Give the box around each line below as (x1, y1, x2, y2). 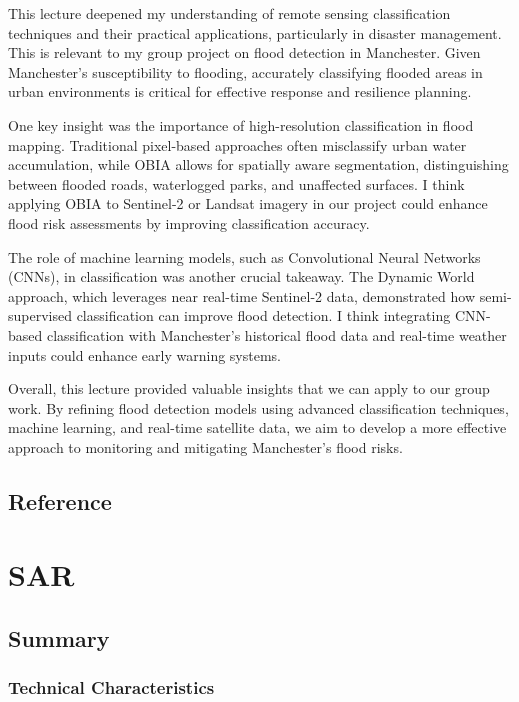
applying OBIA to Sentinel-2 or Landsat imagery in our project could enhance (8, 193, 488, 214)
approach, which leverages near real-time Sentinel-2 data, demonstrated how (8, 285, 475, 306)
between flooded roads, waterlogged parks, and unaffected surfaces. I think (8, 173, 465, 194)
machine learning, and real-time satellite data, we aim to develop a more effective (8, 417, 507, 438)
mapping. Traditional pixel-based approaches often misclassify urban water (8, 134, 467, 155)
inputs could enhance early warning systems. (8, 344, 281, 365)
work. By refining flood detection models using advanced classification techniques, (8, 397, 509, 418)
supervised (8, 305, 72, 326)
